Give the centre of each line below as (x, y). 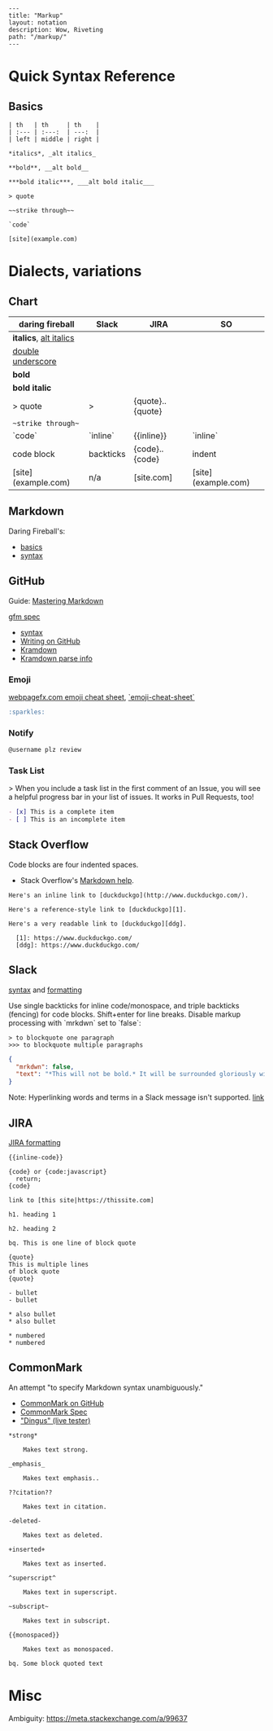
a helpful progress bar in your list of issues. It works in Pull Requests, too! (131, 797)
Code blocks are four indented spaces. (74, 864)
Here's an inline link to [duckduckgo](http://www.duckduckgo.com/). (129, 895)
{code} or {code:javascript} (58, 1171)
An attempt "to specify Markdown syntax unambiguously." (106, 1387)
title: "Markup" (36, 15)
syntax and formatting (45, 990)
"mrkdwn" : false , (45, 1067)
